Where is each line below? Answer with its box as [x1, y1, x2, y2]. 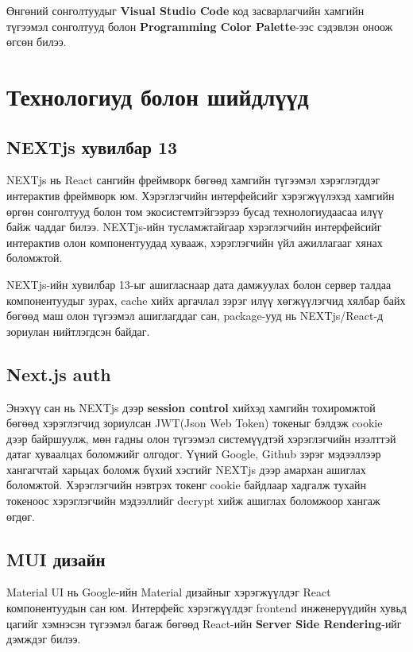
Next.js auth [6, 361, 111, 386]
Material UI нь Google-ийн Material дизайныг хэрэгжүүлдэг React [6, 584, 331, 600]
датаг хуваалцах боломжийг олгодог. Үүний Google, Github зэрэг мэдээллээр [6, 446, 381, 462]
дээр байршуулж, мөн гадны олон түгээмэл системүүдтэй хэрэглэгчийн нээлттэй [6, 430, 396, 446]
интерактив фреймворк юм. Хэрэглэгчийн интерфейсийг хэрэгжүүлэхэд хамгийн [6, 187, 395, 203]
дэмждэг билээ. [6, 631, 81, 647]
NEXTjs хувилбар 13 [6, 134, 178, 159]
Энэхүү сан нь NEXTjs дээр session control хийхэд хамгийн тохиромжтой [6, 399, 376, 415]
